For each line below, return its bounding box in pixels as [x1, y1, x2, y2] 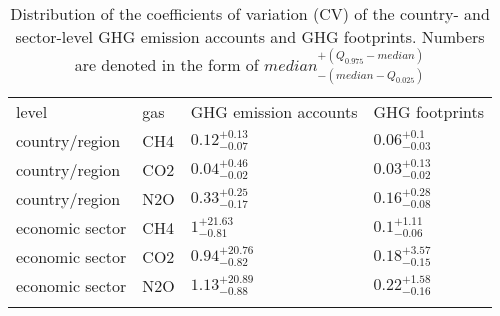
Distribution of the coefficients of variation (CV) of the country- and [10, 2, 490, 25]
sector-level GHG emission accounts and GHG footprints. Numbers [15, 25, 485, 48]
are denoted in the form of [74, 52, 259, 76]
